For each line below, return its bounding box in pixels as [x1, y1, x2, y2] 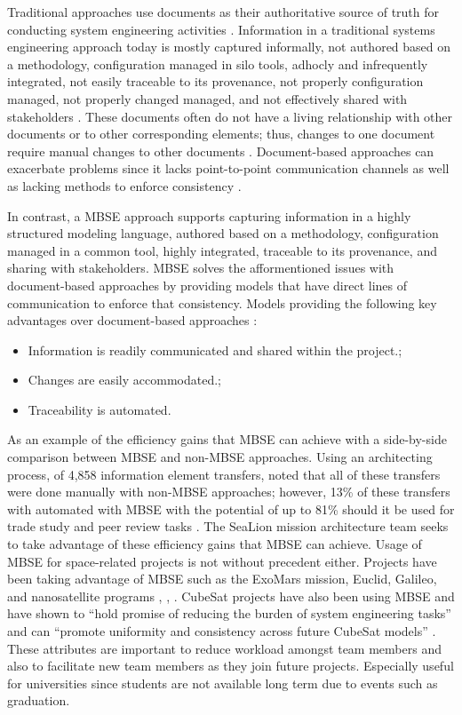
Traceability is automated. [28, 400, 171, 418]
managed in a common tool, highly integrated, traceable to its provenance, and [7, 241, 437, 259]
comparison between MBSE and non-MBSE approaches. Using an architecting [7, 448, 433, 466]
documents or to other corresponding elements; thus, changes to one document [7, 124, 435, 143]
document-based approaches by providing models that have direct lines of [7, 275, 407, 294]
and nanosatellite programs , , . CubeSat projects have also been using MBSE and [7, 586, 455, 605]
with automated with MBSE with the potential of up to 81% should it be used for [7, 499, 455, 518]
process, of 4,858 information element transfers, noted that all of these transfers [7, 465, 441, 483]
